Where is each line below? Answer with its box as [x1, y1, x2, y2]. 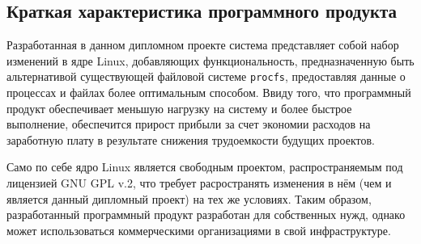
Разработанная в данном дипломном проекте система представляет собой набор [6, 36, 399, 53]
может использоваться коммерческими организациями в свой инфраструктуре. [6, 221, 391, 238]
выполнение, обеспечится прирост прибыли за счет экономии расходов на [6, 116, 371, 133]
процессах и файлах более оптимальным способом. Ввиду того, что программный [6, 84, 411, 101]
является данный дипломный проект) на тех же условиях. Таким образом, [6, 190, 372, 207]
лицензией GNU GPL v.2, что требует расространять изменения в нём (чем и [6, 175, 392, 191]
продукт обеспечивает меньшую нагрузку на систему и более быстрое [6, 99, 352, 116]
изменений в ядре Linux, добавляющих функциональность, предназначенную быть [6, 52, 415, 69]
